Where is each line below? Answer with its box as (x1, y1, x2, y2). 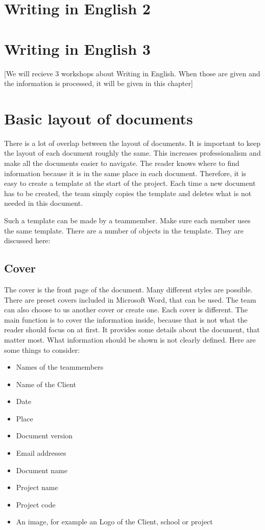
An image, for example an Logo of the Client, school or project (16, 516, 213, 527)
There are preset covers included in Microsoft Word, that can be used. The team (4, 294, 256, 305)
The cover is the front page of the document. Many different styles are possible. (4, 284, 253, 294)
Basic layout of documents (4, 108, 193, 129)
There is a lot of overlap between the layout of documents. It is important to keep (4, 137, 260, 148)
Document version (16, 430, 73, 441)
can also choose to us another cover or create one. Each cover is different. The (4, 304, 248, 315)
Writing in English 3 (4, 38, 151, 59)
